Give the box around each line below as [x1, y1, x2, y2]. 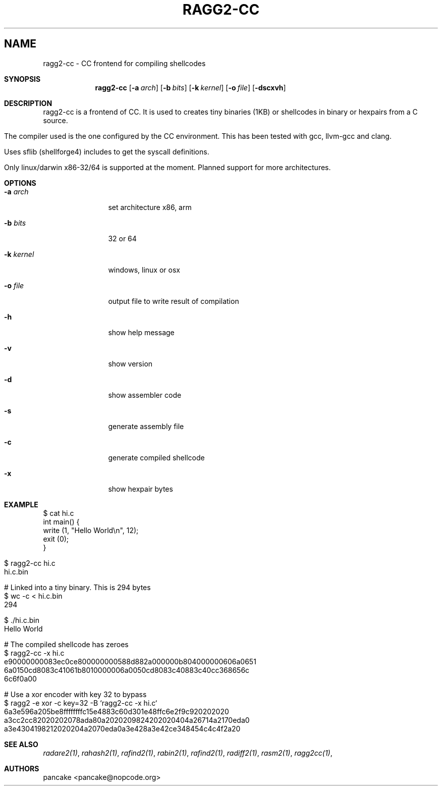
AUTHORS [4, 764, 39, 773]
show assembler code [108, 390, 182, 399]
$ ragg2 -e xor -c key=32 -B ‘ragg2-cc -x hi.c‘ [4, 698, 157, 707]
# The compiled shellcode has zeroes [4, 640, 129, 649]
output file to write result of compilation [108, 296, 239, 305]
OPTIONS [4, 178, 36, 187]
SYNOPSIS [4, 74, 41, 83]
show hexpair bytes [108, 484, 173, 493]
